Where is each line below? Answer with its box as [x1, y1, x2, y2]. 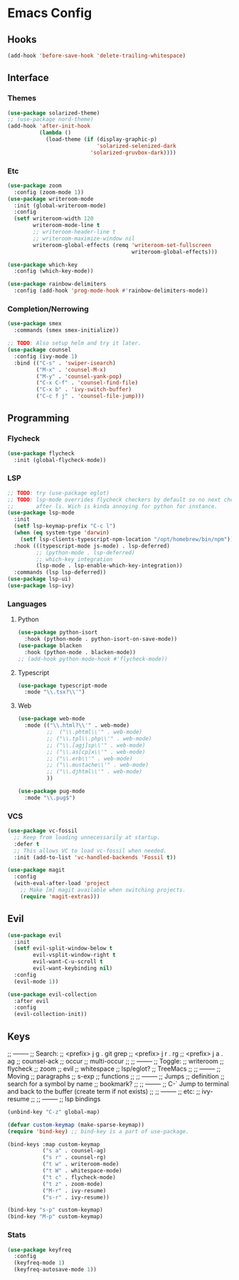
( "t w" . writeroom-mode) [42, 1160, 119, 1168]
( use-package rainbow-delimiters [7, 280, 107, 288]
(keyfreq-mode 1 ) [14, 1259, 65, 1266]
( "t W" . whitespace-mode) [42, 1168, 122, 1175]
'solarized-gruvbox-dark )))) [90, 149, 176, 156]
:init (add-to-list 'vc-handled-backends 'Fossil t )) [14, 854, 176, 861]
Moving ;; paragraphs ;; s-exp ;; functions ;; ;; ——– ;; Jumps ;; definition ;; [7, 1071, 225, 1080]
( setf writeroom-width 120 [14, 215, 94, 222]
